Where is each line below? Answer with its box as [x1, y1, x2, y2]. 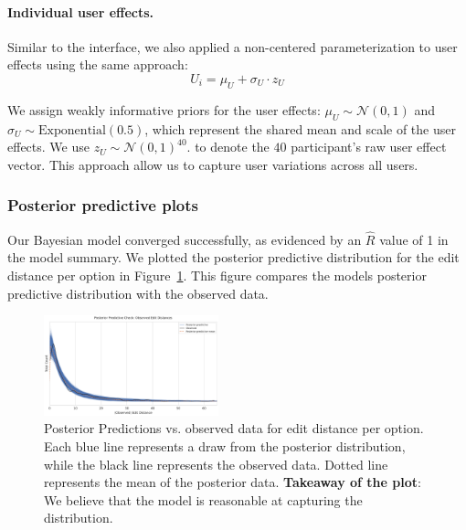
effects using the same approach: [7, 55, 188, 74]
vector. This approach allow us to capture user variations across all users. [7, 154, 418, 174]
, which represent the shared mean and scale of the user [144, 119, 456, 138]
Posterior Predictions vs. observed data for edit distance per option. [44, 419, 424, 438]
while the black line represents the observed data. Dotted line [44, 454, 388, 473]
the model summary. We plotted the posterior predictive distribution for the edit [7, 248, 460, 267]
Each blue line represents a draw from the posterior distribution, [44, 436, 406, 455]
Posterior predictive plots [7, 194, 199, 217]
